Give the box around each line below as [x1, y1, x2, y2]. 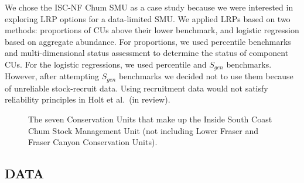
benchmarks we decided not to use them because [118, 70, 293, 82]
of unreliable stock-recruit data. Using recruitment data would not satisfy [5, 82, 268, 94]
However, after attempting [5, 70, 100, 82]
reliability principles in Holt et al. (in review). [5, 93, 170, 105]
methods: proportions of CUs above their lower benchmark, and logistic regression [5, 24, 299, 36]
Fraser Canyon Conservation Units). [28, 136, 158, 148]
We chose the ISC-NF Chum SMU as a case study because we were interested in [5, 1, 293, 13]
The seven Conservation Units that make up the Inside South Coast [28, 113, 272, 125]
